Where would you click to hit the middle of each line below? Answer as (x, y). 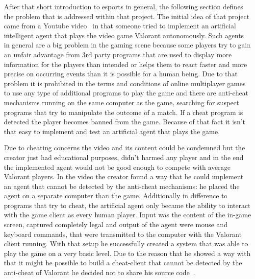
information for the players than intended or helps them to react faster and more (126, 64)
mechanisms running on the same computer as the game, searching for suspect (122, 102)
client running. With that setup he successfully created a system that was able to (126, 244)
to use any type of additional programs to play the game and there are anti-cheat (126, 93)
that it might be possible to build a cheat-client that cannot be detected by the (123, 263)
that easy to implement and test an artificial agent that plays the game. (112, 131)
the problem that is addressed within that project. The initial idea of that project (127, 16)
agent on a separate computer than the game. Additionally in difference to (116, 196)
